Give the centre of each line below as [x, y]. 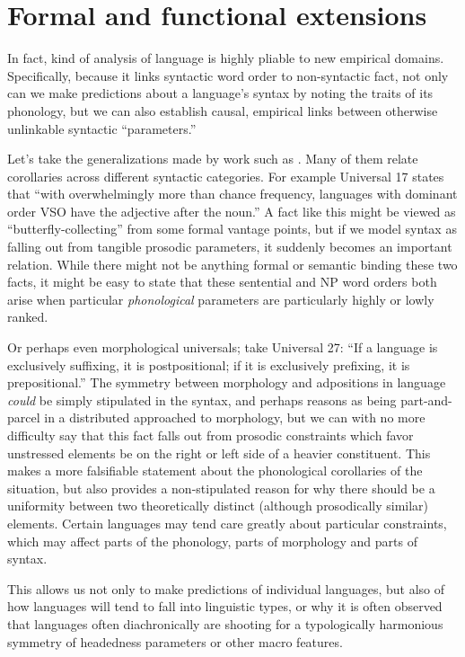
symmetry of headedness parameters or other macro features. [175, 641]
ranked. [28, 317]
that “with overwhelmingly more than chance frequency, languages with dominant [232, 194]
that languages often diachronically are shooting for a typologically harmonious [225, 623]
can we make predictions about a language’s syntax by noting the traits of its [220, 93]
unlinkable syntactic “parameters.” [102, 128]
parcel [24, 417]
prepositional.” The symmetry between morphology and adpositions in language [227, 382]
